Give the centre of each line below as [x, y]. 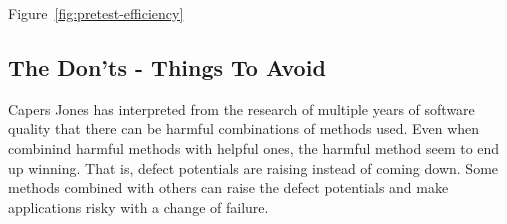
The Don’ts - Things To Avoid [167, 66]
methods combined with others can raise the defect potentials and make [228, 187]
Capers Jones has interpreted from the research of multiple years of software [241, 108]
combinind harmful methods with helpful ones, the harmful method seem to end [254, 147]
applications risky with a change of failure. [138, 206]
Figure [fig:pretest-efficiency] [96, 13]
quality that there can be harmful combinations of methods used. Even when [244, 128]
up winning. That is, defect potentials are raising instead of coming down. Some [253, 167]
